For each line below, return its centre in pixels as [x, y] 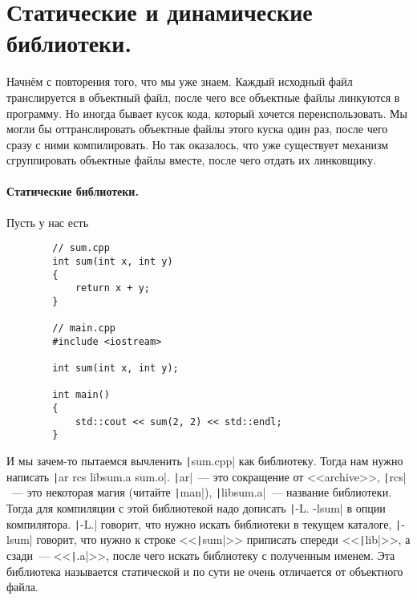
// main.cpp [84, 328]
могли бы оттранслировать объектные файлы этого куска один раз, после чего [197, 129]
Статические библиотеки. [73, 191]
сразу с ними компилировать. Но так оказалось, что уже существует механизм [198, 144]
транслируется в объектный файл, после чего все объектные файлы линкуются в [203, 97]
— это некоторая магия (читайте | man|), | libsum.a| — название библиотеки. [202, 492]
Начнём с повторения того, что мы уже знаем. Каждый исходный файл [180, 81]
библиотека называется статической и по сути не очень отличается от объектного [205, 571]
